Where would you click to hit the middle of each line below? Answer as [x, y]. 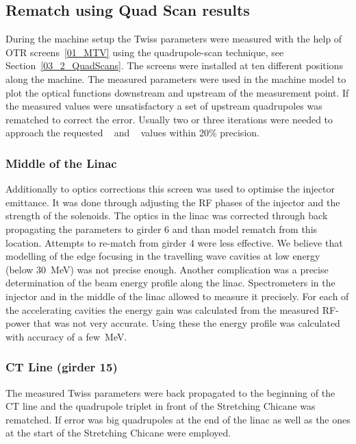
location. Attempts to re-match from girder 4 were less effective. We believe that [174, 242]
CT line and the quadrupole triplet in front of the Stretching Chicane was [161, 406]
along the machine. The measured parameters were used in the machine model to [176, 78]
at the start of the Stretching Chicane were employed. [118, 433]
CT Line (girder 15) [62, 367]
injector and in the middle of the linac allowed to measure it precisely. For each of [177, 296]
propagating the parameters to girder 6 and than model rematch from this [162, 229]
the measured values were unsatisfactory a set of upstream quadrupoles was [164, 106]
